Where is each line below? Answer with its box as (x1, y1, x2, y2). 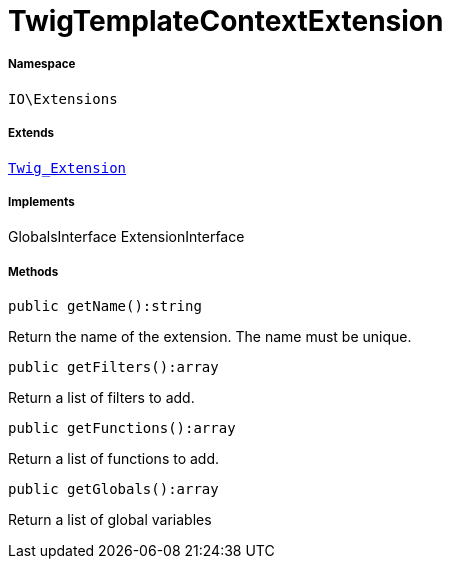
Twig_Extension (8, 159, 127, 176)
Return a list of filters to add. (8, 389, 195, 407)
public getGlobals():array (8, 481, 219, 498)
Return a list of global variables (8, 511, 212, 529)
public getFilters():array (8, 359, 219, 376)
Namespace (8, 57, 76, 72)
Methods (8, 264, 59, 279)
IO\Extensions (8, 90, 118, 107)
